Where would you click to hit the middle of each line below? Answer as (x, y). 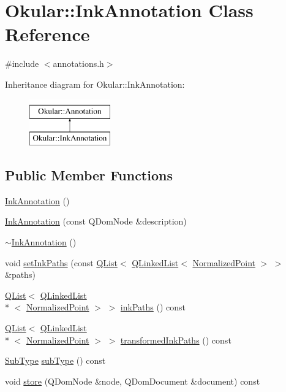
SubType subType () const (55, 360)
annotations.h (78, 63)
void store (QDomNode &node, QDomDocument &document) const (133, 381)
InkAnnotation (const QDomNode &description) (96, 221)
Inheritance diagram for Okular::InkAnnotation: (95, 84)
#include (22, 63)
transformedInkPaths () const (176, 340)
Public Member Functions (89, 175)
